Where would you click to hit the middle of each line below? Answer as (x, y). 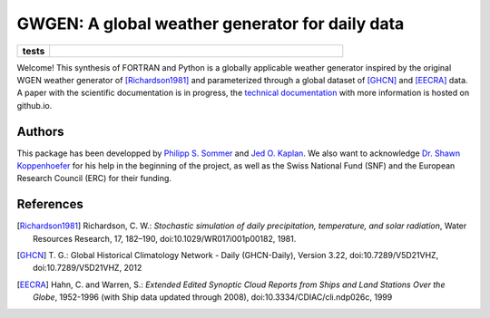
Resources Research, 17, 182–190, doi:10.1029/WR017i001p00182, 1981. (165, 238)
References (50, 204)
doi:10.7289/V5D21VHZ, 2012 (88, 268)
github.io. (34, 105)
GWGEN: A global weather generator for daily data (211, 24)
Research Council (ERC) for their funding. (94, 178)
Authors (40, 131)
